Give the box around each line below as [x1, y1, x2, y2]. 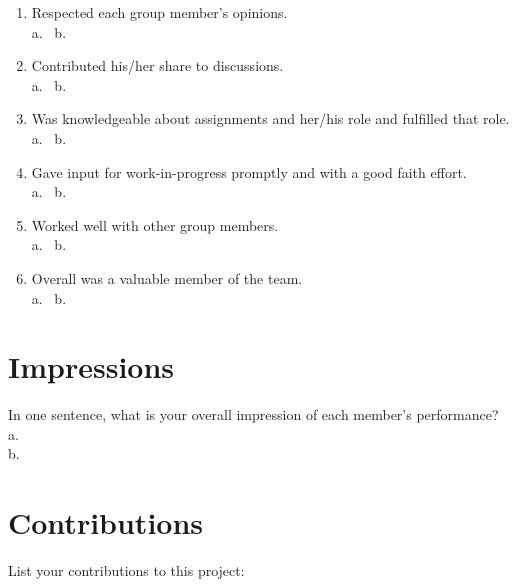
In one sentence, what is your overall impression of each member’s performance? [8, 404, 499, 425]
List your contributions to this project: [8, 560, 245, 581]
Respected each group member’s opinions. [31, 2, 288, 22]
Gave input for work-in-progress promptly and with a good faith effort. [31, 161, 467, 182]
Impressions [8, 346, 175, 387]
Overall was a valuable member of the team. [31, 267, 303, 288]
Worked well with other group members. [31, 214, 279, 235]
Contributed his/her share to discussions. [31, 55, 284, 76]
